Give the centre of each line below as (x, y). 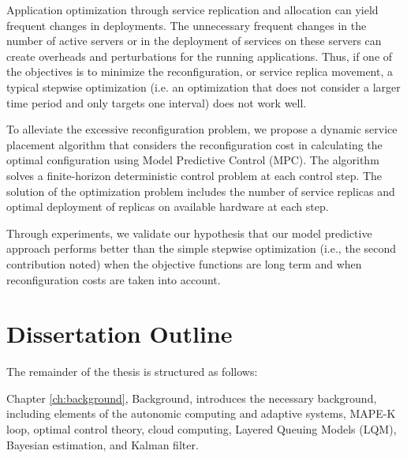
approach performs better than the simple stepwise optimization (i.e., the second (202, 248)
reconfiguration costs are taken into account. (114, 279)
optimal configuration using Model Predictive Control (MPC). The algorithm (193, 160)
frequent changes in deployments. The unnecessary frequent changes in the (187, 25)
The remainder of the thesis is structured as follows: (132, 372)
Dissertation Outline (119, 334)
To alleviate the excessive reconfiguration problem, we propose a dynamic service (202, 129)
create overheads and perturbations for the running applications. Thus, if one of (200, 56)
